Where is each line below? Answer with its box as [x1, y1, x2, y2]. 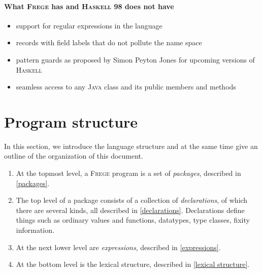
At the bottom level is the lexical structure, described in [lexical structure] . [16, 259, 250, 269]
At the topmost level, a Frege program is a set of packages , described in [16, 168, 241, 178]
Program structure [4, 111, 138, 132]
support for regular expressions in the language [16, 20, 162, 31]
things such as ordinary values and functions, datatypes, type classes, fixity [16, 215, 250, 225]
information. [16, 225, 54, 235]
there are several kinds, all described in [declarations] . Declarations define [16, 204, 245, 215]
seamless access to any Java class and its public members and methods [16, 81, 236, 92]
